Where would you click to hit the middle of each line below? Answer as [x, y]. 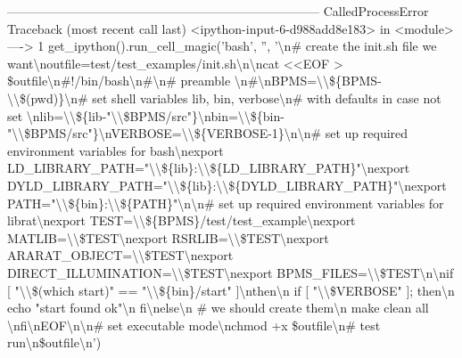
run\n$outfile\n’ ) [54, 342]
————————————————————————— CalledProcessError [218, 11]
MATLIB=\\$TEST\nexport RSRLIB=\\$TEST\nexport [168, 237]
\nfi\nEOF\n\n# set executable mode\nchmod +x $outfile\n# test [194, 325]
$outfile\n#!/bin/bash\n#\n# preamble [119, 81]
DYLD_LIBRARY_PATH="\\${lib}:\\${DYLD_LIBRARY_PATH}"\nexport [227, 185]
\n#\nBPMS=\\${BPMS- [308, 81]
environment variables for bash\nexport [115, 150]
